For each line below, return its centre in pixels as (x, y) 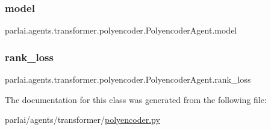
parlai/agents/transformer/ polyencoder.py (83, 120)
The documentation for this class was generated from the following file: (136, 99)
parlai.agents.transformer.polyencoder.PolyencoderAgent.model (121, 30)
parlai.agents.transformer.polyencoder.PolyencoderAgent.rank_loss (128, 79)
